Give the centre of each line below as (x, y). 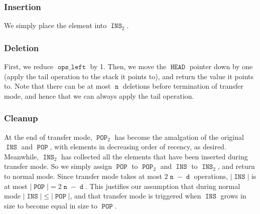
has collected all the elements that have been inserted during (155, 156)
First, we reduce (29, 66)
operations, (211, 176)
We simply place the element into (55, 25)
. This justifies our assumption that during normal (163, 186)
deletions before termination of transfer (183, 86)
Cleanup (21, 118)
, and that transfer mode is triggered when (136, 196)
